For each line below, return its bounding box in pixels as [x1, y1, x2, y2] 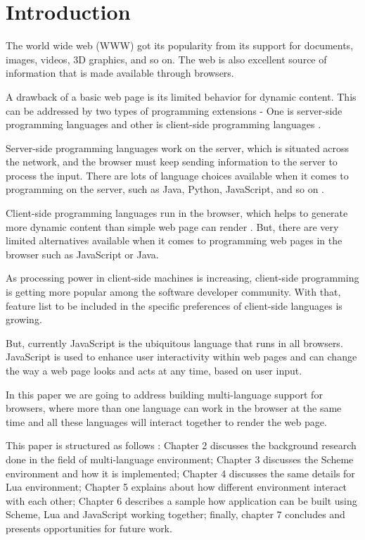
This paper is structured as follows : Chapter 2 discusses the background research [6, 438, 357, 453]
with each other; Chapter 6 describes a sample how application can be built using [6, 493, 357, 508]
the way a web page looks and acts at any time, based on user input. [6, 363, 302, 377]
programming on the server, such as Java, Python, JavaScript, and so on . [6, 182, 324, 196]
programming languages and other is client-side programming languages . [6, 117, 321, 132]
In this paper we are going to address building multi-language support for [6, 387, 323, 401]
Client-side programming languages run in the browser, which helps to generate [6, 206, 348, 220]
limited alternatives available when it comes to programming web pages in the [6, 233, 342, 248]
